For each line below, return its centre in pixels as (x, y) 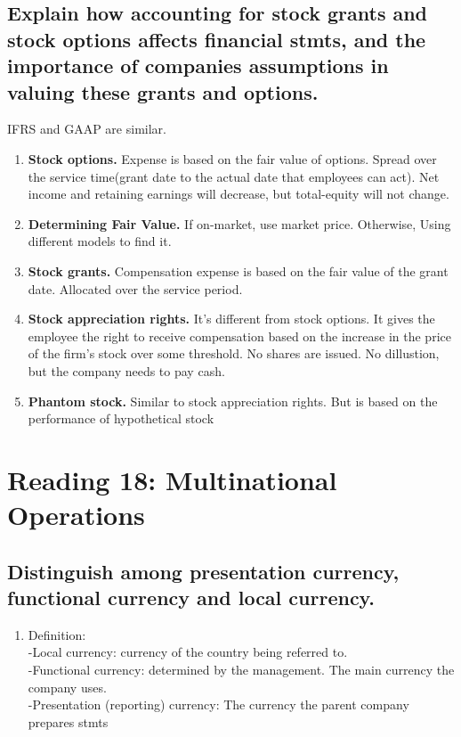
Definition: (57, 634)
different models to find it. (100, 241)
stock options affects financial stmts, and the (217, 39)
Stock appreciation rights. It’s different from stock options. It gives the (231, 319)
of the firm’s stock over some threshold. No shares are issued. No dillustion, (234, 353)
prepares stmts (68, 721)
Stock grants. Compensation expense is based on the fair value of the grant (238, 270)
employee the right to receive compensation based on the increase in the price (239, 336)
